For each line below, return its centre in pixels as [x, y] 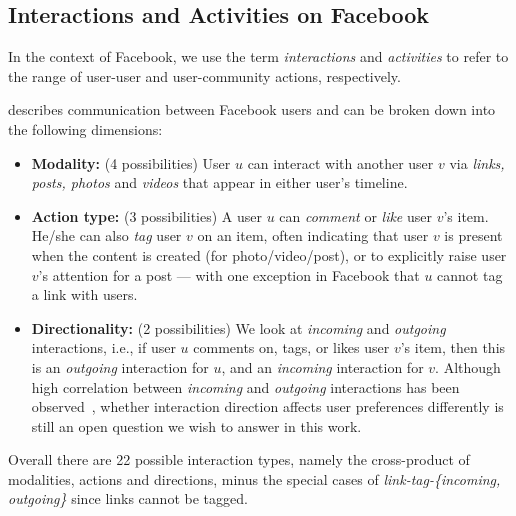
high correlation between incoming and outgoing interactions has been [245, 386]
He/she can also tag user [106, 235]
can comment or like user [355, 215]
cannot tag [470, 274]
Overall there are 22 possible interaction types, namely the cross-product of [239, 459]
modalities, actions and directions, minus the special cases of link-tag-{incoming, [254, 478]
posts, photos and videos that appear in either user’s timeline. [219, 182]
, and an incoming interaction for [322, 366]
